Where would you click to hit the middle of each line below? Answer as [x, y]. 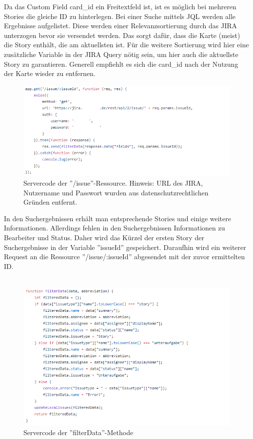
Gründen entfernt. [50, 202]
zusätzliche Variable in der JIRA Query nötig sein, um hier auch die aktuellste [121, 54]
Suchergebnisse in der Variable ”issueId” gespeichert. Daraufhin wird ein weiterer [125, 247]
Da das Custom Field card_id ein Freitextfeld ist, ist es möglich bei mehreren [120, 6]
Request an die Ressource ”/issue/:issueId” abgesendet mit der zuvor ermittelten [125, 257]
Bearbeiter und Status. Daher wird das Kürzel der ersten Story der [104, 237]
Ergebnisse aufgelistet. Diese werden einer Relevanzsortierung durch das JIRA [121, 26]
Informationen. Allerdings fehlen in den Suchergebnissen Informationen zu [115, 228]
